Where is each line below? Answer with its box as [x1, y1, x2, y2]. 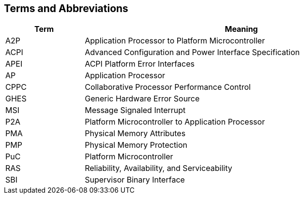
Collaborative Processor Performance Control [85, 82, 251, 92]
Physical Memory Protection [85, 140, 188, 150]
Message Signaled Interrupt [85, 105, 186, 115]
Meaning [225, 24, 258, 34]
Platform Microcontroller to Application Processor [85, 117, 265, 127]
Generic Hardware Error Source [85, 94, 200, 104]
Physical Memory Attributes [85, 128, 186, 139]
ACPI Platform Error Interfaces [85, 59, 195, 69]
